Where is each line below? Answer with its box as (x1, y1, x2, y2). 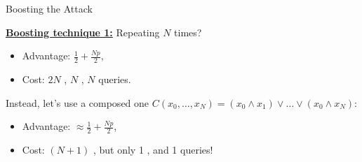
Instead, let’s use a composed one (6, 95, 149, 110)
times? (174, 24, 202, 39)
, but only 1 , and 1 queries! (93, 142, 213, 157)
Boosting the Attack (6, 1, 93, 15)
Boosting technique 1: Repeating (6, 24, 160, 39)
